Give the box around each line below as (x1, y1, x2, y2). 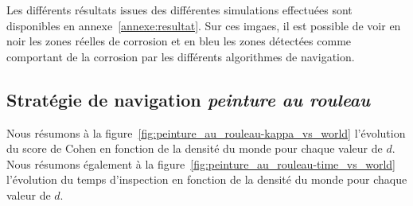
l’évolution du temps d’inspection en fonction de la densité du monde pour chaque (6, 171, 407, 188)
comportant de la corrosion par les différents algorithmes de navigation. (6, 48, 355, 64)
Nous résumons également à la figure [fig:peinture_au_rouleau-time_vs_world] (6, 155, 395, 172)
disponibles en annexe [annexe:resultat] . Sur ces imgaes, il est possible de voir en (6, 17, 401, 33)
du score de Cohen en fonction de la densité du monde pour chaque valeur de (6, 140, 383, 157)
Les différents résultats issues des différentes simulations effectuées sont (6, 2, 353, 17)
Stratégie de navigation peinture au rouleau (6, 87, 371, 111)
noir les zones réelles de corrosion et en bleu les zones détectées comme (6, 33, 352, 49)
